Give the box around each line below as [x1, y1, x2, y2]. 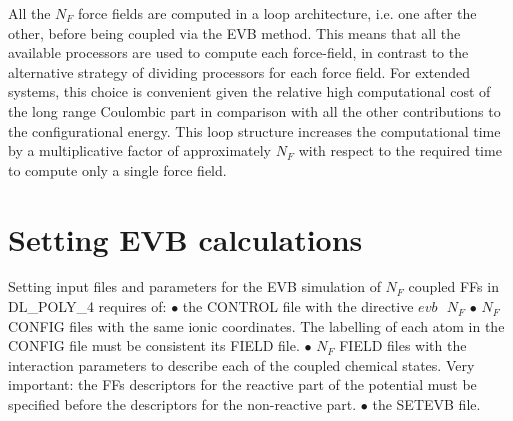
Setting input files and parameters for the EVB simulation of [8, 276, 381, 297]
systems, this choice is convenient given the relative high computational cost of [8, 81, 491, 102]
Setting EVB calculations [8, 218, 363, 259]
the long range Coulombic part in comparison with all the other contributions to [8, 100, 501, 121]
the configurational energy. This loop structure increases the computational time [8, 120, 501, 141]
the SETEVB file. [372, 394, 481, 415]
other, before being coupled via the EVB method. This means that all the [8, 22, 461, 43]
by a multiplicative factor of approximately [8, 140, 271, 161]
